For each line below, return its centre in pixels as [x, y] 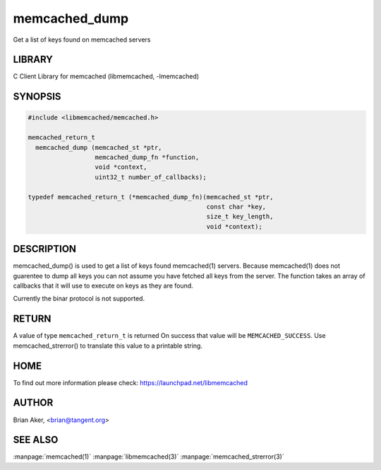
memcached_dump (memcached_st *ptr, [99, 147]
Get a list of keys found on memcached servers [82, 40]
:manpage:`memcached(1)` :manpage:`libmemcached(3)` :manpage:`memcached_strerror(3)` [149, 457]
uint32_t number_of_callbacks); [151, 177]
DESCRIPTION [45, 249]
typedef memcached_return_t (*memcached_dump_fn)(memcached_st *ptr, [151, 197]
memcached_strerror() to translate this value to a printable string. [108, 346]
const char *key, [236, 206]
